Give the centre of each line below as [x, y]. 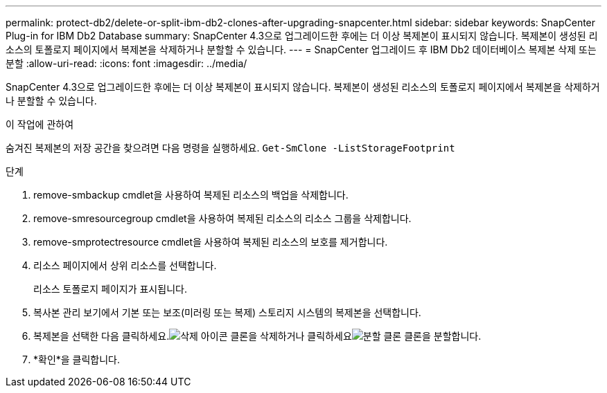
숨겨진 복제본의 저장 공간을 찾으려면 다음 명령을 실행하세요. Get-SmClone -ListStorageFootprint [230, 148]
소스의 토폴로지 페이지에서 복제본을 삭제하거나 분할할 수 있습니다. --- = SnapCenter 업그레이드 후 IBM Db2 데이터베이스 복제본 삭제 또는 [301, 49]
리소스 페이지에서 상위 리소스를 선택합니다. [125, 265]
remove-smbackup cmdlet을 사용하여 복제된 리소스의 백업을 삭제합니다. [191, 195]
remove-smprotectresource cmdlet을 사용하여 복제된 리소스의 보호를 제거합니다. [211, 242]
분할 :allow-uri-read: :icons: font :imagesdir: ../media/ [126, 63]
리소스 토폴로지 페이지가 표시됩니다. [110, 289]
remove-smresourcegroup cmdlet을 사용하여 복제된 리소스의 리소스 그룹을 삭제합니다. [222, 218]
